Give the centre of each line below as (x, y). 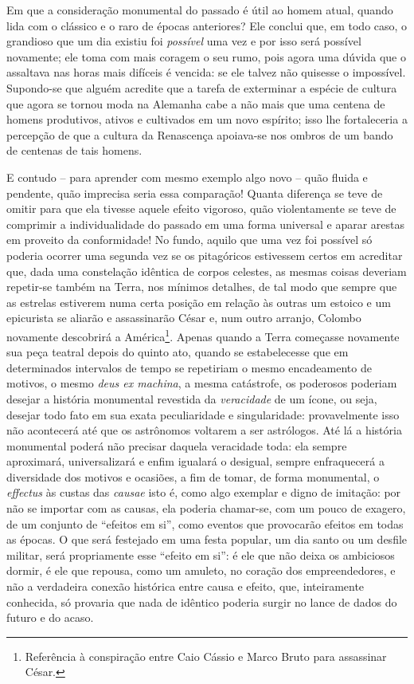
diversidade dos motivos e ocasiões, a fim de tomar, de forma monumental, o (193, 476)
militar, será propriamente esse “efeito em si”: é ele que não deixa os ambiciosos (201, 554)
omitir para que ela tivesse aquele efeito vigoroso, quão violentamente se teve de (201, 208)
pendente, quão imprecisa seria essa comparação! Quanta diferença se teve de (195, 193)
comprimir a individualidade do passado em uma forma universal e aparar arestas (206, 224)
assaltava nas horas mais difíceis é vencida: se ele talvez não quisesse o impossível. (206, 72)
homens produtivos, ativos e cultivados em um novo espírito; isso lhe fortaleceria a (207, 119)
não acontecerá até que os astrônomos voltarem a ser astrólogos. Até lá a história (204, 430)
